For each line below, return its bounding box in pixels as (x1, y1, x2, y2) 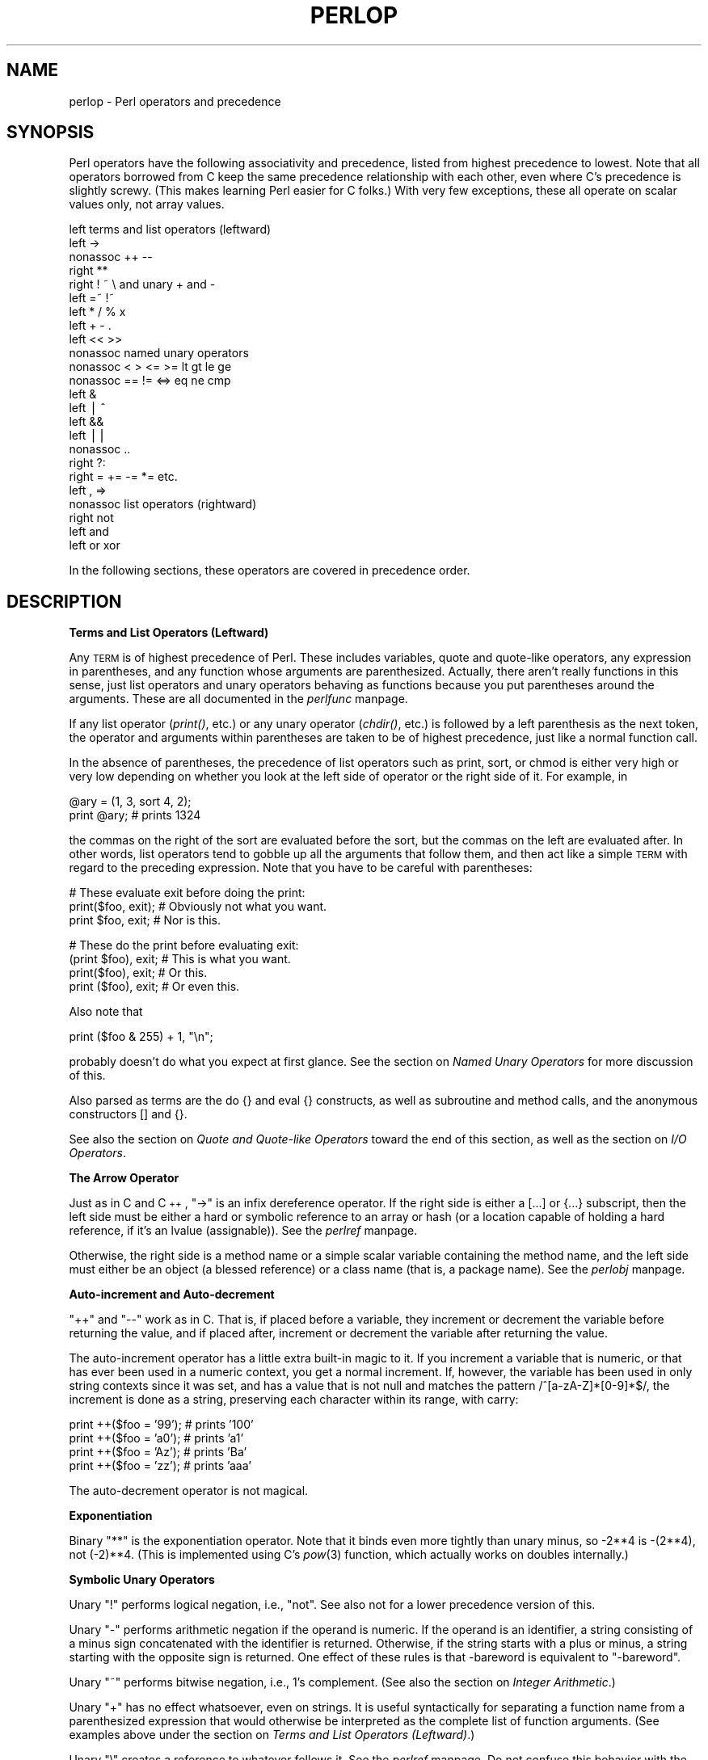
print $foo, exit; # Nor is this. (69, 913, 221, 928)
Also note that (69, 1004, 143, 1019)
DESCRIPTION (6, 591, 122, 612)
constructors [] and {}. (69, 1107, 188, 1122)
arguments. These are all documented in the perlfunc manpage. (69, 692, 408, 706)
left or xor (69, 538, 120, 553)
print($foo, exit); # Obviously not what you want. (69, 899, 327, 914)
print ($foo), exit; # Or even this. (69, 979, 240, 994)
